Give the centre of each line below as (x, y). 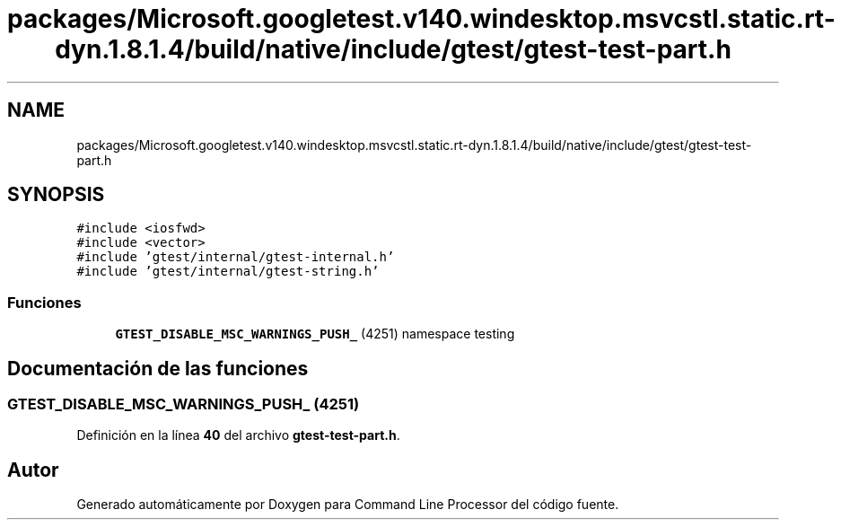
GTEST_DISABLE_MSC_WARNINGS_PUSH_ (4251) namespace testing (315, 334)
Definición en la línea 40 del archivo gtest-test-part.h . (238, 435)
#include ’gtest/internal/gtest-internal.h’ (236, 257)
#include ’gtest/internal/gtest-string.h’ (228, 272)
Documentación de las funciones (158, 368)
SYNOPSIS (56, 195)
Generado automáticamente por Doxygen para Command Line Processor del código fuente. (348, 505)
